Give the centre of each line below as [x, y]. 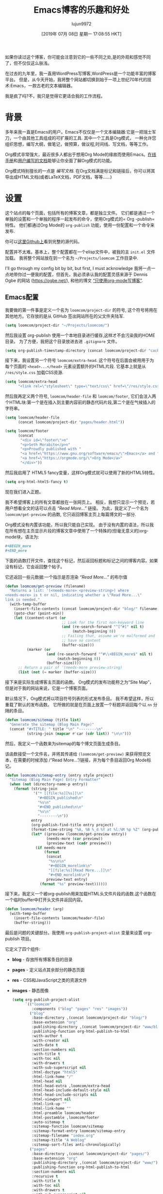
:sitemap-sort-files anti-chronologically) [76, 1145]
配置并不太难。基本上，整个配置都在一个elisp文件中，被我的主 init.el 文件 [80, 252]
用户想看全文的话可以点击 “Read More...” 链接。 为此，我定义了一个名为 [77, 508]
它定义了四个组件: [23, 949]
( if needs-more [51, 848]
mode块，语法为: [22, 537]
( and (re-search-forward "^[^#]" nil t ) [103, 627]
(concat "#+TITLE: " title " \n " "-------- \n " [56, 729]
